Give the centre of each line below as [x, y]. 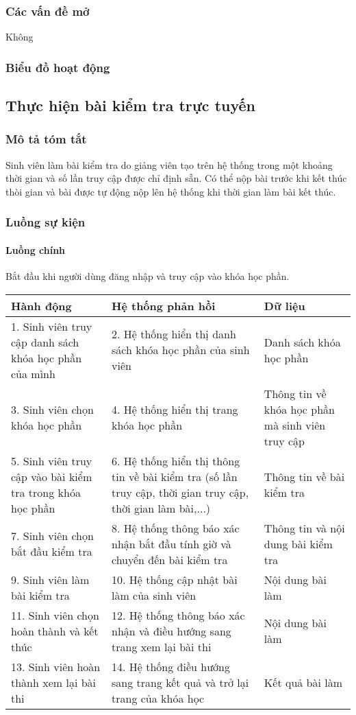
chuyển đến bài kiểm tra [170, 559]
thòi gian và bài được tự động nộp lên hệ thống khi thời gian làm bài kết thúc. [171, 191]
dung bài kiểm [298, 543]
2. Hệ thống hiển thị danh [174, 334]
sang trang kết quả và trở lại [180, 682]
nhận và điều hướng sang [171, 631]
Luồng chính [36, 249]
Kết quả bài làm [303, 682]
